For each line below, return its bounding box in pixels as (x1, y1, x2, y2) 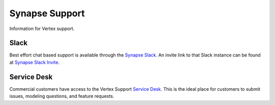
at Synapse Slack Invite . (9, 59, 60, 65)
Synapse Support (9, 8, 85, 19)
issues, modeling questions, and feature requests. (9, 93, 115, 99)
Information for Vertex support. (9, 25, 75, 32)
